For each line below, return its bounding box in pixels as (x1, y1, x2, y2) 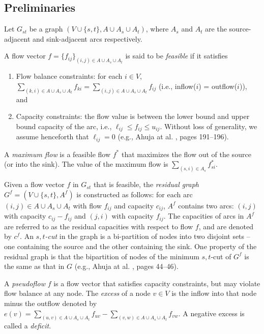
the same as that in (4, 261, 65, 271)
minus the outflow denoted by (4, 297, 97, 308)
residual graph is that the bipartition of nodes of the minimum (4, 251, 199, 261)
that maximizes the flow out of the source (121, 148, 251, 159)
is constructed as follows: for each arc (76, 189, 193, 199)
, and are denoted (198, 221, 254, 231)
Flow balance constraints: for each (16, 71, 123, 81)
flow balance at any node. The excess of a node (4, 288, 151, 298)
